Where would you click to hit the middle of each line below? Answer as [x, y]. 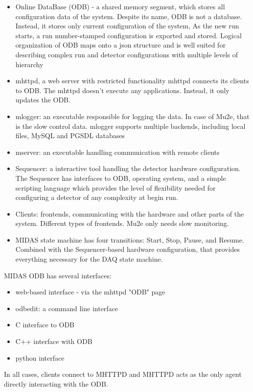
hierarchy [29, 64]
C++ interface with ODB [54, 341]
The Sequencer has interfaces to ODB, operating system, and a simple [121, 178]
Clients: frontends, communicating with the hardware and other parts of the [130, 213]
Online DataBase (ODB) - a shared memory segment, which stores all [120, 6]
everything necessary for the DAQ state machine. [89, 259]
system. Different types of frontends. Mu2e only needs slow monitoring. [122, 223]
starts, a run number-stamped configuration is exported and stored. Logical [128, 35]
